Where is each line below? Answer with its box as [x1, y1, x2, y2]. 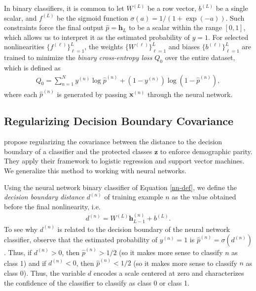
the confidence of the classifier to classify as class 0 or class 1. [4, 277, 189, 288]
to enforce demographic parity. [160, 146, 253, 156]
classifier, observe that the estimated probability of [4, 234, 158, 245]
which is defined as [4, 62, 61, 72]
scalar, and [4, 12, 37, 23]
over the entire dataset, [165, 52, 235, 63]
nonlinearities [4, 41, 44, 52]
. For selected [208, 32, 249, 42]
